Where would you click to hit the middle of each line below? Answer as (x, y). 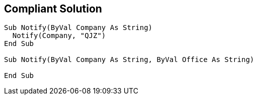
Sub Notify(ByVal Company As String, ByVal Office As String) (129, 60)
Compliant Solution (53, 9)
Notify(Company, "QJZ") (59, 36)
